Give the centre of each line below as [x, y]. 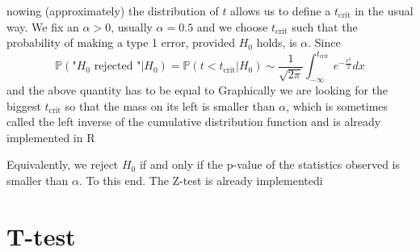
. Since [324, 42]
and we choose [232, 26]
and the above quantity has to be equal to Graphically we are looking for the [197, 90]
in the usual [384, 10]
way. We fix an [43, 26]
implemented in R [51, 137]
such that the [325, 26]
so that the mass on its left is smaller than [170, 105]
